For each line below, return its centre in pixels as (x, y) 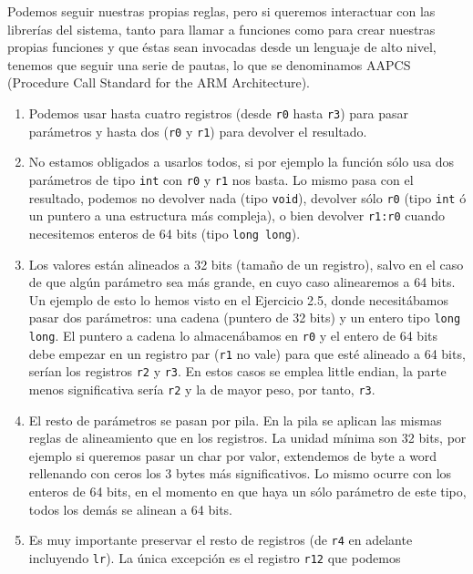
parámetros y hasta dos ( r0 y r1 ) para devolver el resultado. (198, 131)
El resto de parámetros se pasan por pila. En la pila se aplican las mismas (235, 420)
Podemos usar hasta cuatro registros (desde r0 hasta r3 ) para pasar (219, 113)
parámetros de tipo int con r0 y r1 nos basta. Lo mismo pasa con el (221, 179)
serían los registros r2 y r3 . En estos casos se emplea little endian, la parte (237, 371)
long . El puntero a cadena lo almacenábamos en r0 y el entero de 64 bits (233, 335)
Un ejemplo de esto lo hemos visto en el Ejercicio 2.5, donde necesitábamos (239, 299)
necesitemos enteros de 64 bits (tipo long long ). (165, 233)
